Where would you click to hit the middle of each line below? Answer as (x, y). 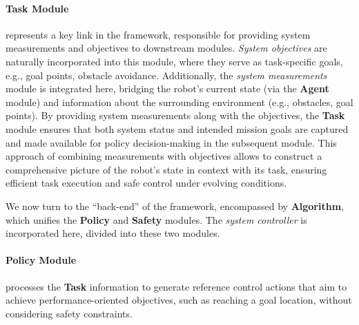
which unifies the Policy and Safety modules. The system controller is (156, 219)
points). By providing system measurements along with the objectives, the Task (175, 115)
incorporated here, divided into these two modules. (113, 233)
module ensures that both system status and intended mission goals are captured (177, 128)
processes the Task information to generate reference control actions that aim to (176, 286)
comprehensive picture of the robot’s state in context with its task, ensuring (166, 169)
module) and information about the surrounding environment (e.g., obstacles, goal (179, 102)
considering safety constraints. (69, 313)
